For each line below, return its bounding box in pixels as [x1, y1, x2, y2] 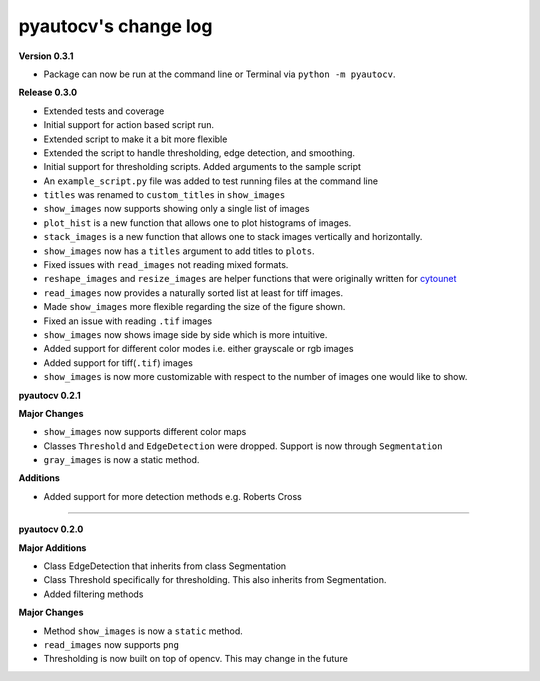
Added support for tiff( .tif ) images [43, 356, 194, 369]
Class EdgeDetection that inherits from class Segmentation [43, 560, 287, 572]
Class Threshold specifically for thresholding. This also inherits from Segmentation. [43, 574, 387, 586]
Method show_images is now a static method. [43, 625, 244, 637]
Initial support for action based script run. [43, 119, 215, 131]
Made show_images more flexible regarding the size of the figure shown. [43, 301, 346, 313]
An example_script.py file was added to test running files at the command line [43, 175, 379, 187]
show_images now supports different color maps [43, 426, 247, 438]
